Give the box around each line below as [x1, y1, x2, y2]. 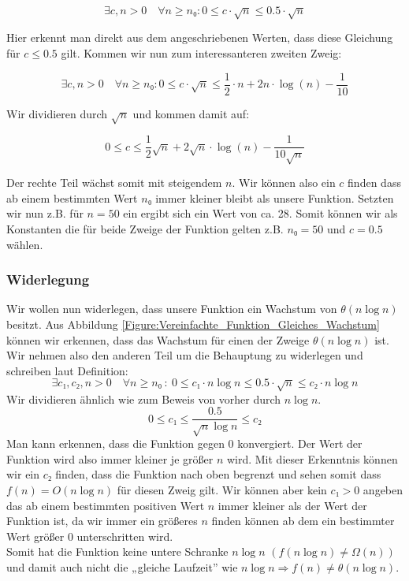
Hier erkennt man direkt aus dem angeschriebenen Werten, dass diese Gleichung [6, 29, 393, 46]
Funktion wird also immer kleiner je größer [6, 450, 214, 467]
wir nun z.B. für [6, 205, 84, 222]
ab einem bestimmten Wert [6, 189, 138, 206]
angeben [363, 481, 403, 497]
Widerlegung [6, 270, 90, 289]
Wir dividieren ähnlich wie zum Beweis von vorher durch [6, 390, 281, 407]
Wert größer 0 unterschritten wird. [6, 527, 173, 544]
